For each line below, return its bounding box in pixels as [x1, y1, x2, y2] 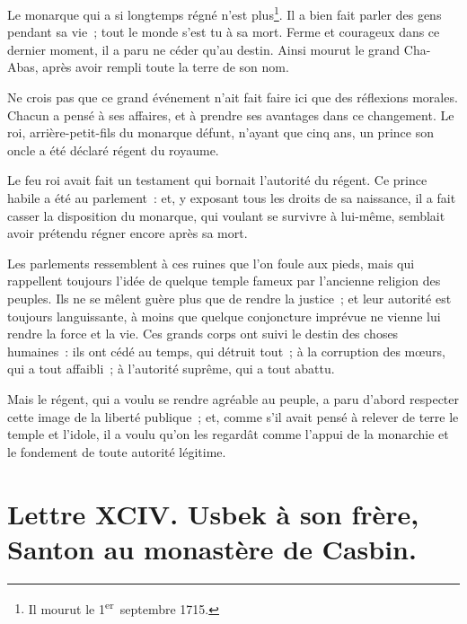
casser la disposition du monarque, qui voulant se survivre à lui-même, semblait [7, 206, 445, 224]
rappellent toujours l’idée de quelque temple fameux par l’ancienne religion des [7, 271, 441, 290]
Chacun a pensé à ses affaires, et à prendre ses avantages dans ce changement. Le [7, 105, 454, 124]
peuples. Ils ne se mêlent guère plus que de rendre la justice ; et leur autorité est [7, 288, 452, 307]
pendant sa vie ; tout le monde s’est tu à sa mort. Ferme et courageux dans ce [7, 22, 440, 41]
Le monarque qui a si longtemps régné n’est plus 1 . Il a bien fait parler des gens [7, 3, 442, 23]
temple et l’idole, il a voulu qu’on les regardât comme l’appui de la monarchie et [7, 425, 449, 444]
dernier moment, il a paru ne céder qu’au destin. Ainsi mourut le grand [7, 40, 401, 58]
